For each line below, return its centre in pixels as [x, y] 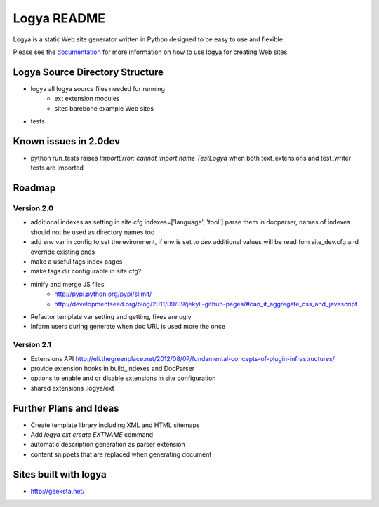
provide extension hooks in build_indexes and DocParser [113, 368]
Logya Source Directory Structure [88, 72]
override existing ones [63, 252]
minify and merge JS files [67, 284]
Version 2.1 [32, 345]
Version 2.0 [33, 208]
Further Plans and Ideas [66, 408]
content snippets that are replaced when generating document [121, 454]
